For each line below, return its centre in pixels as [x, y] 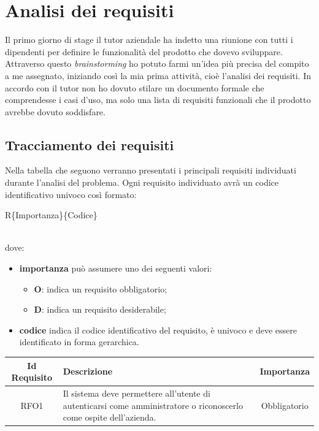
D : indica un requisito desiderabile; [100, 309]
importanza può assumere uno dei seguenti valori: [116, 268]
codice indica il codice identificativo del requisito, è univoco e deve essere [158, 330]
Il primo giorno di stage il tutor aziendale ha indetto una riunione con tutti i [149, 40]
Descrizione [88, 371]
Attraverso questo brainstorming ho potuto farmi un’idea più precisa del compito [157, 63]
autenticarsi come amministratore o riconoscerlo [153, 405]
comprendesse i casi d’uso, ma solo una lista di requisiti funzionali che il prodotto [158, 100]
